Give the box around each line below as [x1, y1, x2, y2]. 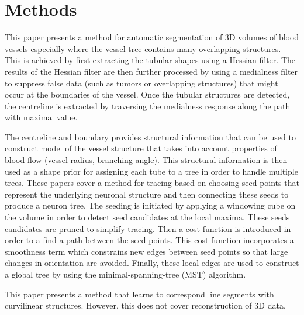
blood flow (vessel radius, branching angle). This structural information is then [5, 154, 288, 166]
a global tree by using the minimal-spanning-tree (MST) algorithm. [5, 268, 246, 280]
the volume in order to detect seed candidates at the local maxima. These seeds [5, 211, 290, 223]
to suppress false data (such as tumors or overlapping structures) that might [5, 77, 278, 89]
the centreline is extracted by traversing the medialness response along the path [5, 99, 291, 112]
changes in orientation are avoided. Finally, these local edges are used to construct [5, 257, 299, 269]
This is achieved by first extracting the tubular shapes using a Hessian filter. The [5, 54, 295, 66]
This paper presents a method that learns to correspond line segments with [5, 288, 274, 300]
